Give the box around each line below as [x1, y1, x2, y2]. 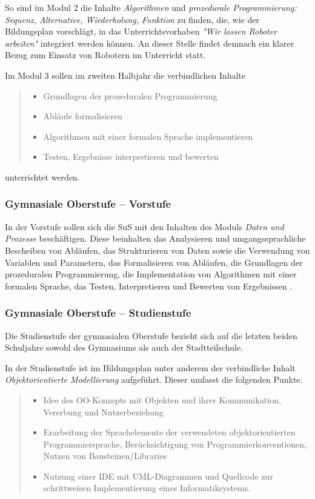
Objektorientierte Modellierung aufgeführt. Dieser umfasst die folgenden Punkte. [5, 373, 303, 386]
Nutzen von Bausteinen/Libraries [43, 449, 167, 462]
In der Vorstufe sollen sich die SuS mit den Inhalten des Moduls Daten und [5, 220, 284, 233]
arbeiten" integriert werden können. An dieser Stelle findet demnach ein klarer [5, 36, 294, 49]
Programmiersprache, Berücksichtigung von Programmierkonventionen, [43, 437, 307, 450]
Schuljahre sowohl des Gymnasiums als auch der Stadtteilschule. [5, 341, 244, 354]
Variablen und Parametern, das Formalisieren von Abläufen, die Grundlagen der [5, 256, 303, 268]
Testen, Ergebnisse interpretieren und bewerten [43, 150, 219, 163]
